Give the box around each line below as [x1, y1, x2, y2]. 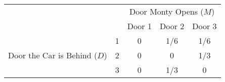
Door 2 [159, 20, 185, 32]
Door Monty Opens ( [129, 6, 204, 17]
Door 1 [127, 20, 152, 32]
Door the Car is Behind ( [8, 49, 98, 61]
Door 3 [192, 20, 217, 32]
